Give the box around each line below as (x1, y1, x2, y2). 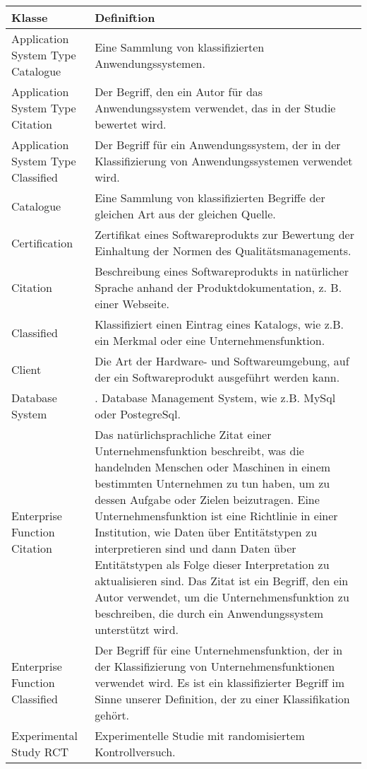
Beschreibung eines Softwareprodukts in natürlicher (95, 263, 349, 279)
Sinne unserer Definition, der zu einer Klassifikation (95, 691, 350, 707)
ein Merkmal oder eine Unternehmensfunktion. (95, 332, 325, 348)
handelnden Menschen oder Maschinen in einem (95, 459, 331, 475)
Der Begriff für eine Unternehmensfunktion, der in (95, 642, 343, 658)
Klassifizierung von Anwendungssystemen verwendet (95, 153, 353, 169)
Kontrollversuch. (95, 744, 176, 760)
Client (11, 360, 42, 377)
